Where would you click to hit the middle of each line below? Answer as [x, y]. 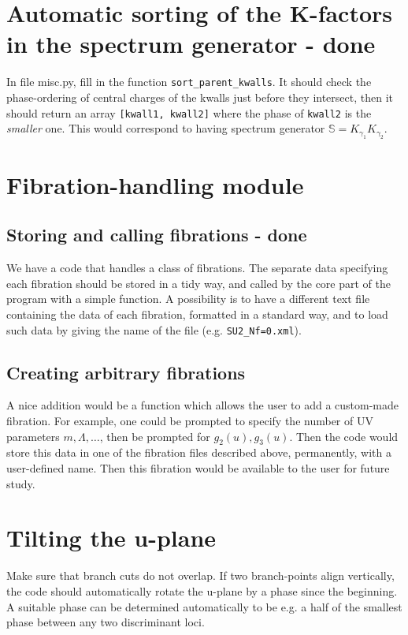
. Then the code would [344, 436]
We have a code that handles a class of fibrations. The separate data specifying [197, 268]
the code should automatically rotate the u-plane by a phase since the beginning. [202, 590]
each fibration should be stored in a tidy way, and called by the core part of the [198, 283]
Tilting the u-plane [111, 538]
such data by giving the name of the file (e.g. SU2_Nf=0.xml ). [154, 329]
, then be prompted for [155, 436]
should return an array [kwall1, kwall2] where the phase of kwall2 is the [189, 112]
